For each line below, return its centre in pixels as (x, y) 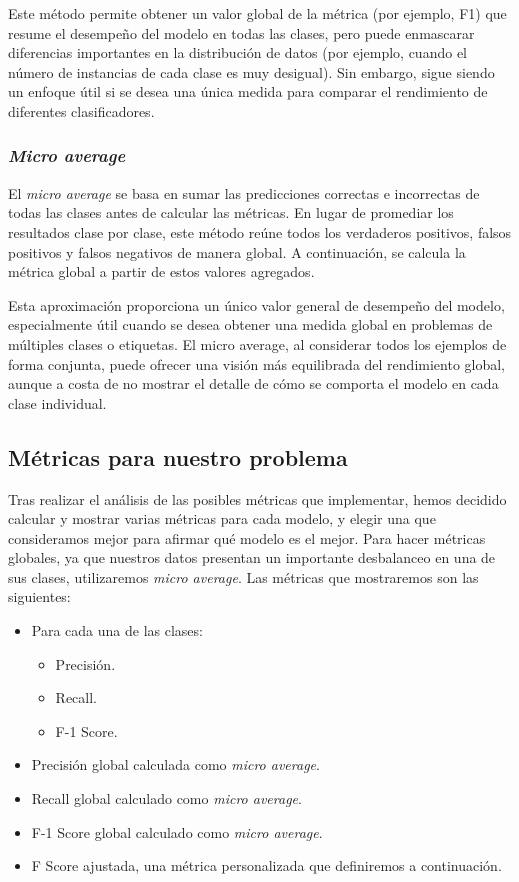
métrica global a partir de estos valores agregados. (161, 271)
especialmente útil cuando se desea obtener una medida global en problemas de (250, 324)
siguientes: (39, 596)
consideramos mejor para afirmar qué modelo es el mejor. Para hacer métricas (247, 537)
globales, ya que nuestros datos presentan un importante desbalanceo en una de (252, 557)
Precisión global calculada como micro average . (175, 764)
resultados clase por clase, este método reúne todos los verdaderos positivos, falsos (260, 231)
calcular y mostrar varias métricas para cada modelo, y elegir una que (222, 518)
